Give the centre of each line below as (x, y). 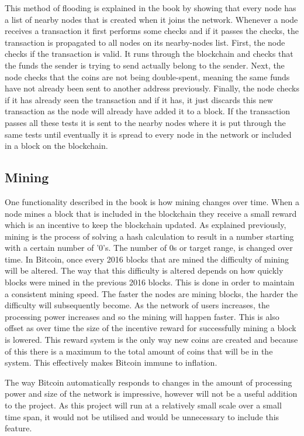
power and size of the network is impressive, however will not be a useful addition (151, 394)
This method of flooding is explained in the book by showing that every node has (151, 8)
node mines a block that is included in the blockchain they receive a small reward (151, 213)
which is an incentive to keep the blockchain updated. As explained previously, (146, 225)
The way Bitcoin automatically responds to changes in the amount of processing (148, 382)
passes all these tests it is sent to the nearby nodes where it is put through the (145, 122)
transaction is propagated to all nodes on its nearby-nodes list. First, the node (145, 42)
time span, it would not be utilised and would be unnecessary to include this (142, 416)
